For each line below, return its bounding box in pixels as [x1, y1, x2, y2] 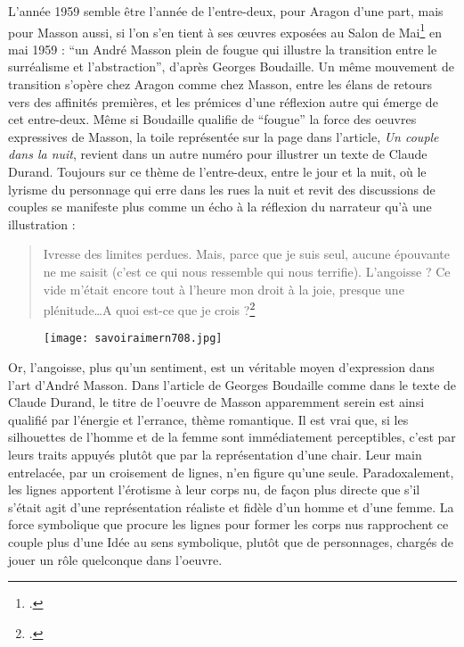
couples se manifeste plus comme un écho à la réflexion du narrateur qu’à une [8, 197, 432, 216]
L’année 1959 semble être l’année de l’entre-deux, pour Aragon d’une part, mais [8, 2, 444, 20]
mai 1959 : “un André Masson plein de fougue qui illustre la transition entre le [8, 39, 437, 58]
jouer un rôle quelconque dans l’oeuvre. [8, 550, 223, 568]
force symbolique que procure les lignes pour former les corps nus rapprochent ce [8, 515, 449, 534]
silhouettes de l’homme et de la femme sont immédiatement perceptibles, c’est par [8, 427, 456, 446]
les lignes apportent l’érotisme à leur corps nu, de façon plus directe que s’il [8, 480, 420, 499]
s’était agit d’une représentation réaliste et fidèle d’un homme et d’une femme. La [8, 497, 454, 516]
